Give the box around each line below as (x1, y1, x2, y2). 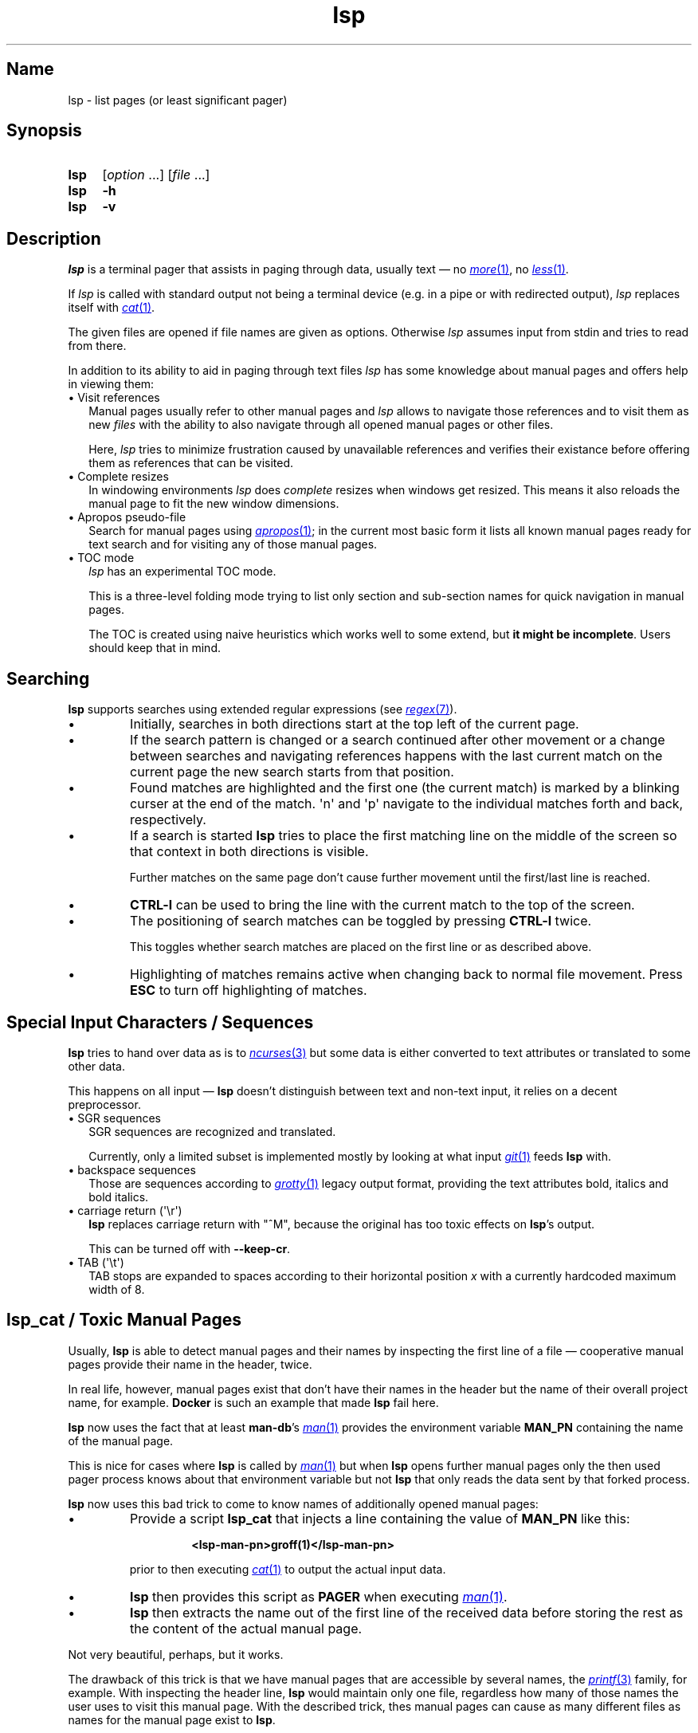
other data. (68, 1059, 125, 1073)
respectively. (130, 811, 206, 828)
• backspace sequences (68, 1162, 196, 1177)
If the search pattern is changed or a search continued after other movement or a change (130, 732, 665, 749)
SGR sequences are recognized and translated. (88, 1124, 336, 1138)
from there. (68, 339, 127, 353)
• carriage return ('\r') (68, 1203, 182, 1217)
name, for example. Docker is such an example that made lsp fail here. (68, 1395, 439, 1409)
